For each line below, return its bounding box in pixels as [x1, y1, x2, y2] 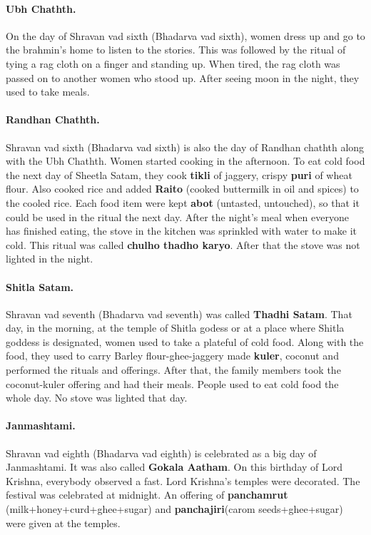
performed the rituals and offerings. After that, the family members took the [6, 362, 341, 377]
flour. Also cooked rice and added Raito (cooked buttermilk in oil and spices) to [6, 181, 359, 196]
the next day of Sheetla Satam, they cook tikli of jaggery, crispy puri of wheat [6, 167, 352, 182]
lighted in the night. [6, 251, 93, 266]
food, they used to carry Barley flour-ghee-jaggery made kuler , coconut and [6, 348, 339, 363]
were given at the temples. [6, 515, 121, 530]
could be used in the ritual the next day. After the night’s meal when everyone [6, 209, 349, 224]
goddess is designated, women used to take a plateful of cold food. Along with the [6, 334, 364, 349]
